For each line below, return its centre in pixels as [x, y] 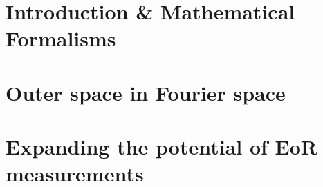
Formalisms [61, 38]
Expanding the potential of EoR [162, 147]
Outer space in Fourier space [146, 92]
